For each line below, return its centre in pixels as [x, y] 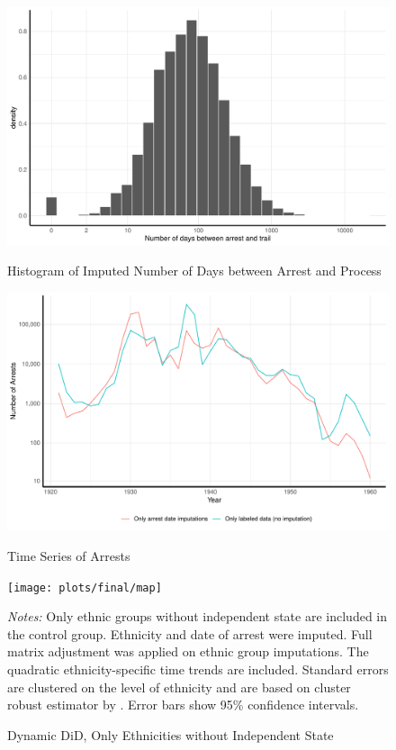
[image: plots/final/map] [85, 587]
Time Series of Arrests [69, 555]
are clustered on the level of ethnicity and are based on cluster [179, 687]
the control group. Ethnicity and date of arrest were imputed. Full [190, 633]
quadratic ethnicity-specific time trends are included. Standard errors [198, 669]
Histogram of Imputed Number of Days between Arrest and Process [194, 271]
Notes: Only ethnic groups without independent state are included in [198, 616]
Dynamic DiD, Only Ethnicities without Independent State [171, 734]
